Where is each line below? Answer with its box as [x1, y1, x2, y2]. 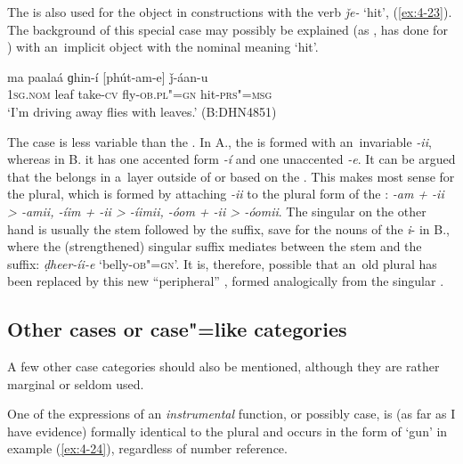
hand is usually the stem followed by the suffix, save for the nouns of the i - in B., [7, 219, 450, 238]
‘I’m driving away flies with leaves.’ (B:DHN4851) [7, 102, 277, 120]
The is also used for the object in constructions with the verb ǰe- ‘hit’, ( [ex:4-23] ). [7, 3, 452, 20]
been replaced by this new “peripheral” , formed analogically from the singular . [7, 272, 444, 290]
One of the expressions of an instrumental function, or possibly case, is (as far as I [7, 404, 456, 423]
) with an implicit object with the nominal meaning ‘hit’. [7, 37, 319, 56]
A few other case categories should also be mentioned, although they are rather [7, 357, 440, 376]
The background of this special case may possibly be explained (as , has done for [7, 20, 448, 38]
